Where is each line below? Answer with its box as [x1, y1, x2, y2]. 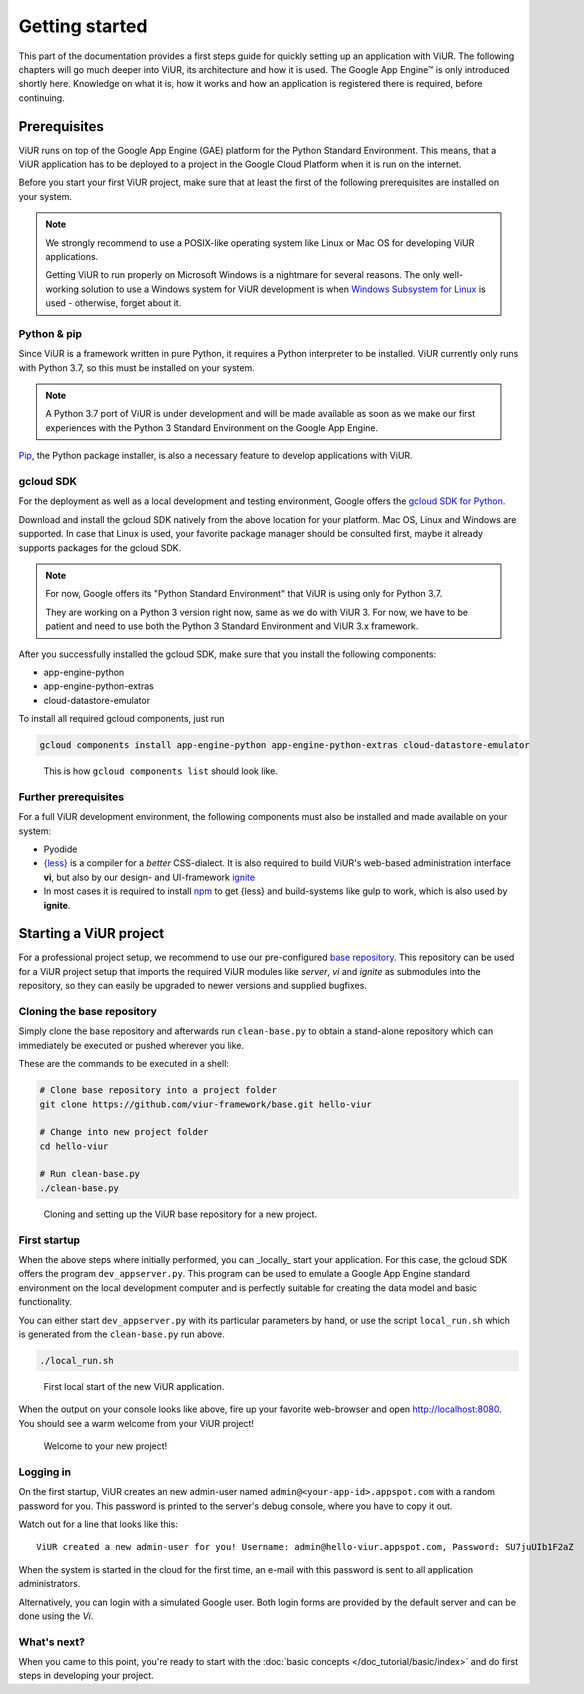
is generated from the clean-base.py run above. [18, 1328, 225, 1340]
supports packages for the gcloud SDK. [18, 541, 182, 554]
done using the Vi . [18, 1610, 94, 1622]
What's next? [18, 1635, 85, 1649]
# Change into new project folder [39, 1126, 209, 1138]
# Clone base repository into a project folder [39, 1085, 277, 1096]
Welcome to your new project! [43, 1440, 168, 1452]
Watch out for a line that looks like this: [18, 1518, 179, 1530]
